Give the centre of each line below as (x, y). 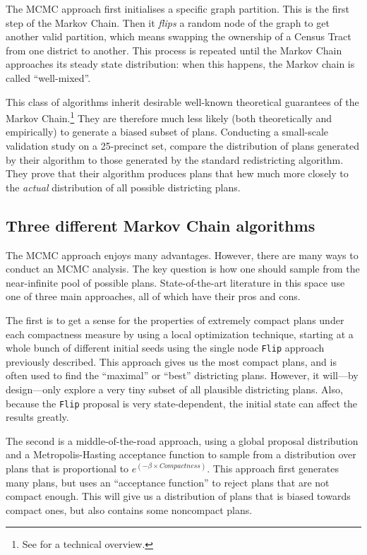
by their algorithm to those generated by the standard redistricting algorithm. (175, 159)
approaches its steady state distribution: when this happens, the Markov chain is (180, 64)
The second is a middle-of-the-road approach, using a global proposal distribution (182, 440)
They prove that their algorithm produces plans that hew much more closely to (177, 173)
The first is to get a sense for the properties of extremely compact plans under (175, 320)
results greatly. (37, 417)
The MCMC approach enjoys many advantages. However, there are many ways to (182, 255)
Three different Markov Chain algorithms (161, 225)
